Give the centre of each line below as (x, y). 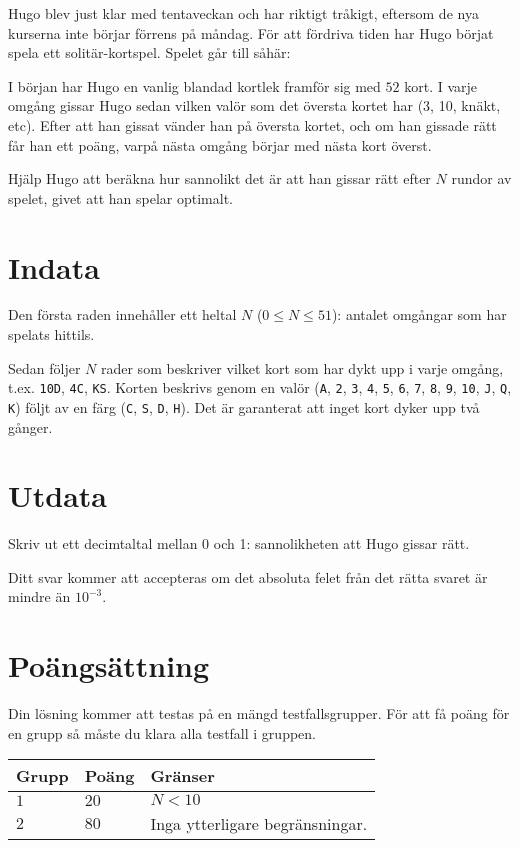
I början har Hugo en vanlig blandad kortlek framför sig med (194, 85)
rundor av (481, 178)
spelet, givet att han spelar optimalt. (120, 197)
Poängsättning (109, 665)
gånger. (30, 426)
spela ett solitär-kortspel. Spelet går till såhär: (149, 52)
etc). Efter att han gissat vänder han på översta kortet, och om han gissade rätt (252, 124)
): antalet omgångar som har (419, 314)
